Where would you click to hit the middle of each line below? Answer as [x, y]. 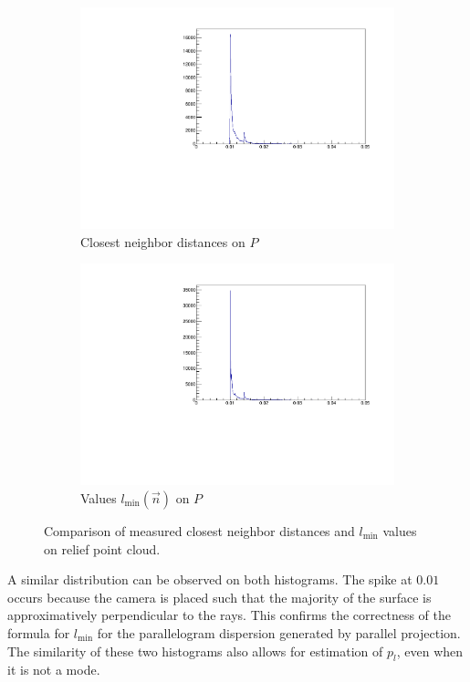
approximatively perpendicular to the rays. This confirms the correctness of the [229, 615]
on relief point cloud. [102, 548]
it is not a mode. [54, 670]
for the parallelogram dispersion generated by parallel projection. [279, 632]
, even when [430, 651]
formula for [39, 632]
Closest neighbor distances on [163, 241]
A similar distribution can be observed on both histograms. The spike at [210, 579]
